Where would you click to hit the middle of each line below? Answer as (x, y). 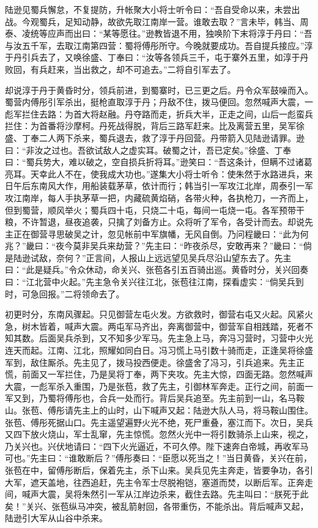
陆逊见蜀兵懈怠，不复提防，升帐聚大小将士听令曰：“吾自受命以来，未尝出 (153, 9)
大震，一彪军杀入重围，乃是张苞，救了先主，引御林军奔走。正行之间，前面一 (159, 386)
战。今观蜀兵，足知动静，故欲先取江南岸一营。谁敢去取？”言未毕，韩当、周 (157, 21)
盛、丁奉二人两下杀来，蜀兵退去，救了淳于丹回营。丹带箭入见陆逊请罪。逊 (155, 137)
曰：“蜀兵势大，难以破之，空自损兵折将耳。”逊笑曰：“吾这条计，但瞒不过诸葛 (159, 162)
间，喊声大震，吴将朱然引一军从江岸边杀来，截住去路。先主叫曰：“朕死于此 (157, 494)
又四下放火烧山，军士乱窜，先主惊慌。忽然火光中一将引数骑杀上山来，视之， (159, 434)
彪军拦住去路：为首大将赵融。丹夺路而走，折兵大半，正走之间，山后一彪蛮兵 (159, 113)
